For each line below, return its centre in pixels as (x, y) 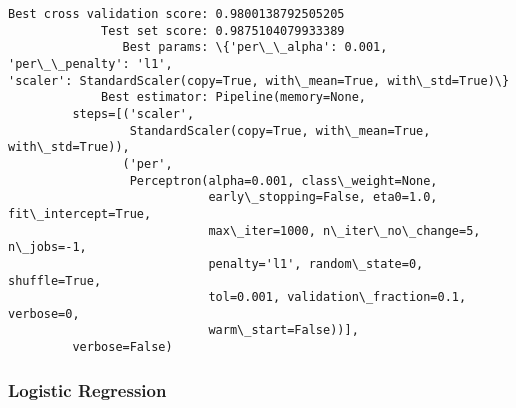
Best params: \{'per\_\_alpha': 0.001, (255, 47)
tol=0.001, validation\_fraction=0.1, (337, 297)
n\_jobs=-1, (47, 247)
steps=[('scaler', (133, 113)
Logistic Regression (87, 389)
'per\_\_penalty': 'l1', (90, 63)
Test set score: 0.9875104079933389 (223, 30)
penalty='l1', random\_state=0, (316, 263)
